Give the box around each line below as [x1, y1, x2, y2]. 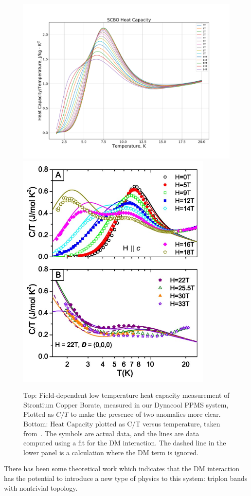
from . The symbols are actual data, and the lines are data [23, 428, 199, 438]
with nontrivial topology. [4, 482, 78, 493]
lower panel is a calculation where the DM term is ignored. [23, 447, 198, 457]
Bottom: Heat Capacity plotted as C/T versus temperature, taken [23, 418, 220, 428]
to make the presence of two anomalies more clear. [71, 409, 221, 419]
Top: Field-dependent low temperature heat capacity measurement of [23, 390, 230, 400]
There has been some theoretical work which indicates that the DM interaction [4, 463, 239, 474]
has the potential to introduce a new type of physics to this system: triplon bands [4, 473, 248, 483]
